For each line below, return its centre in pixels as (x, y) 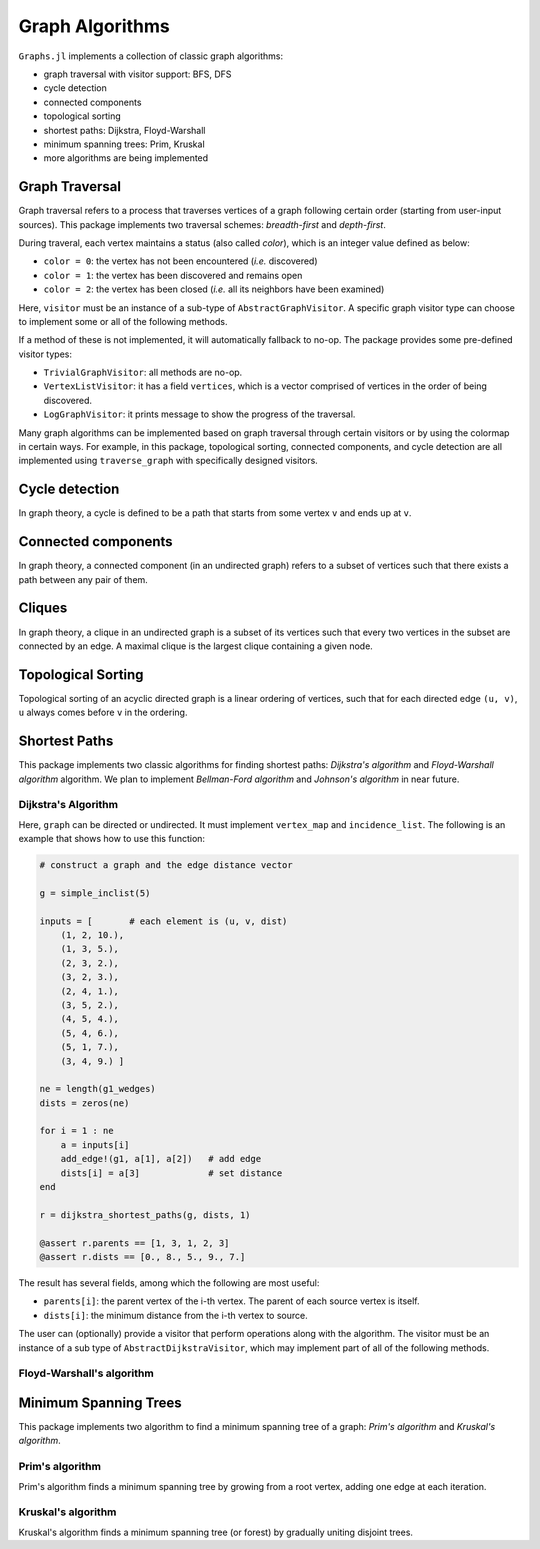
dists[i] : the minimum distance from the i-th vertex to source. (176, 1315)
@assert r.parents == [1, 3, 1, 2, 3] (134, 1243)
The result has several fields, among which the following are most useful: (169, 1282)
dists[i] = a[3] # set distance (171, 1173)
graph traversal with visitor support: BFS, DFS (137, 74)
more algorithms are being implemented (126, 158)
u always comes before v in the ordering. (103, 712)
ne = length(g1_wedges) (98, 1089)
